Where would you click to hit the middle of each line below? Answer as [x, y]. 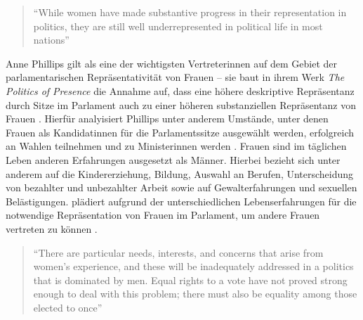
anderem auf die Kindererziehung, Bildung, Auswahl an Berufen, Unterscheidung [180, 173]
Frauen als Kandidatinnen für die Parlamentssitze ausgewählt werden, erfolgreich [180, 132]
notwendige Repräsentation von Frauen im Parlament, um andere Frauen [163, 215]
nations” [51, 40]
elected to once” [68, 307]
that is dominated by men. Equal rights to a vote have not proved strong [190, 280]
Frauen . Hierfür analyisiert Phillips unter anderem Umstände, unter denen [167, 119]
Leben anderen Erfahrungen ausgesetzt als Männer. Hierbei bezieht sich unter [173, 159]
